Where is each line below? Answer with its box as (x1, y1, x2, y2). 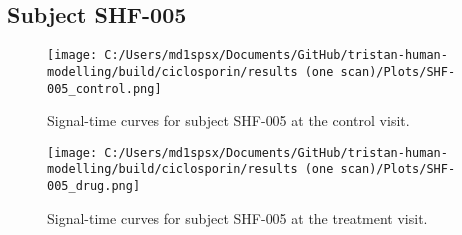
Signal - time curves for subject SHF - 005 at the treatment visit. (47, 207, 428, 228)
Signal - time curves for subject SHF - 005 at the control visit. (47, 110, 410, 131)
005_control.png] (47, 81, 162, 96)
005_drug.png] (47, 179, 141, 194)
